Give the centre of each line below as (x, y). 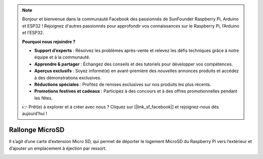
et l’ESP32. (33, 33)
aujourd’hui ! (35, 113)
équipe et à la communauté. (62, 57)
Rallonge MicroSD (37, 130)
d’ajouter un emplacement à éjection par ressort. (58, 148)
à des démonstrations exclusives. (68, 78)
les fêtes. (44, 98)
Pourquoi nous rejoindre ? (49, 42)
